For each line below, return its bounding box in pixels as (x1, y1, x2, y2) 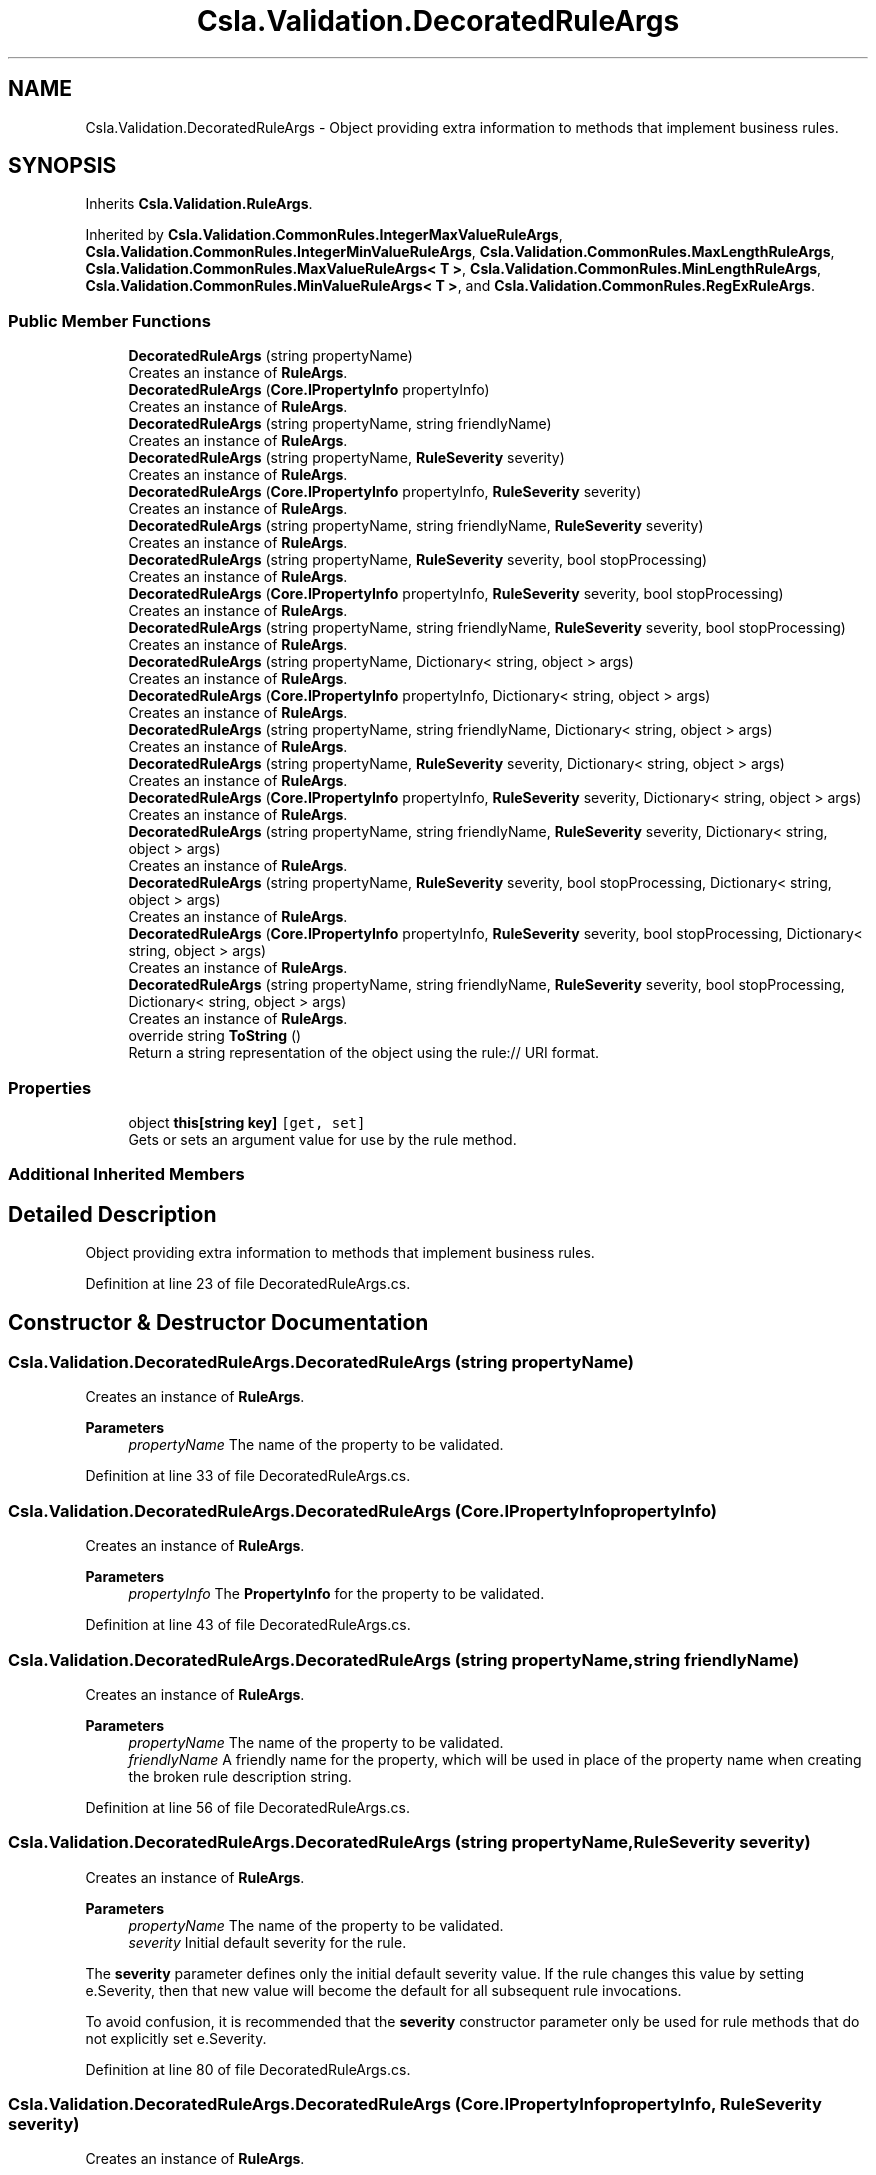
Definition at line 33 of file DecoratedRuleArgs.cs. (85, 1467, 411, 1485)
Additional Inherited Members (8, 1164, 245, 1185)
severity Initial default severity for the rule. (128, 1933, 407, 1951)
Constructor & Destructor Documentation (8, 1309, 429, 1335)
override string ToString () (128, 1027, 302, 1045)
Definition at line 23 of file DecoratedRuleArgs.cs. (85, 1275, 411, 1293)
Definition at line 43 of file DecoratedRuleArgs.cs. (85, 1616, 411, 1634)
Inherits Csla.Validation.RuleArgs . (85, 195, 313, 213)
